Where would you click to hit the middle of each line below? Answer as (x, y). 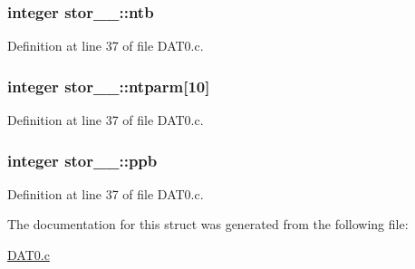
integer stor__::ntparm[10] (109, 86)
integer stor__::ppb (82, 160)
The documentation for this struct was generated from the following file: (208, 224)
